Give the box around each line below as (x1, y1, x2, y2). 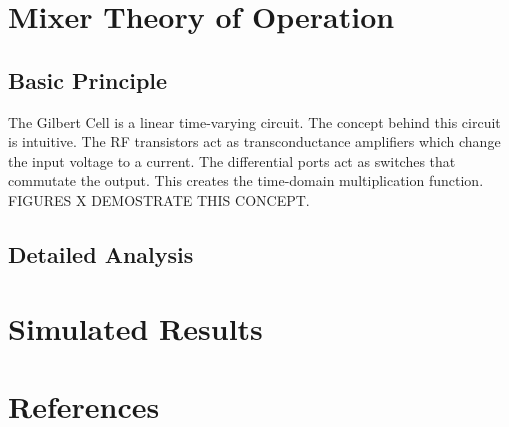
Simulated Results (8, 307, 263, 348)
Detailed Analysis (8, 238, 194, 269)
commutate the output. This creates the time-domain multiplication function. (8, 170, 484, 191)
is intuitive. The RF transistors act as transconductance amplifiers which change (8, 131, 501, 152)
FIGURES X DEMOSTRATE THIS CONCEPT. (8, 189, 310, 210)
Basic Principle (8, 64, 168, 95)
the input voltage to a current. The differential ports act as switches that (8, 150, 456, 171)
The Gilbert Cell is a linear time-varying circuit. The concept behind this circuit (8, 111, 501, 132)
